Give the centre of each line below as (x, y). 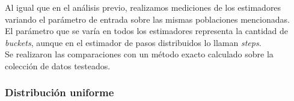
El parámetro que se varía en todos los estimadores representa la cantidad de (147, 31)
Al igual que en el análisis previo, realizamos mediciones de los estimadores (143, 7)
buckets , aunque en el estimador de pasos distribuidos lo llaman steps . (133, 42)
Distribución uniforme (60, 92)
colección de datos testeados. (58, 65)
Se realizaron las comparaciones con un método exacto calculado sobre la (139, 54)
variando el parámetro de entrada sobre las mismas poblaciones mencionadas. (147, 19)
